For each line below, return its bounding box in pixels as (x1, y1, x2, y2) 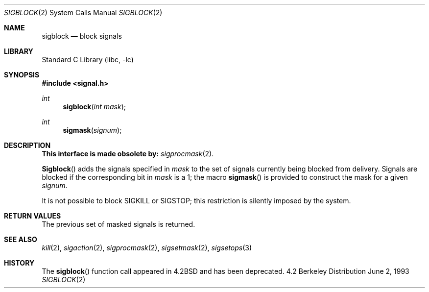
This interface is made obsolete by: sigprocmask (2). (42, 149, 214, 158)
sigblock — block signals (42, 32, 122, 40)
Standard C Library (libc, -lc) (42, 55, 134, 64)
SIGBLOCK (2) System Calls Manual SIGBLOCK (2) (4, 8, 163, 17)
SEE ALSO (4, 235, 37, 243)
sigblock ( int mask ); (63, 102, 126, 111)
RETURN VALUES (4, 212, 61, 220)
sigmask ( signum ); (63, 126, 122, 134)
